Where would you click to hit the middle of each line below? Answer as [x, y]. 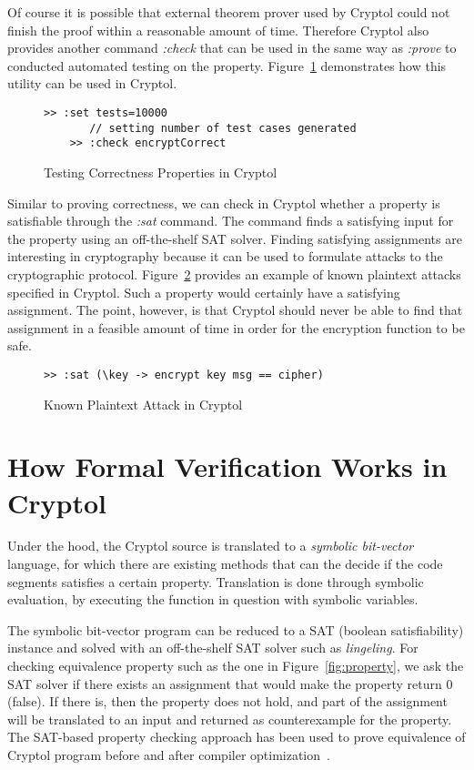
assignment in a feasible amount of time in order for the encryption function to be [236, 327]
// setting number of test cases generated [223, 128]
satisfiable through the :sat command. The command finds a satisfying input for [231, 221]
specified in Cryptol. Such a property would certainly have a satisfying [204, 292]
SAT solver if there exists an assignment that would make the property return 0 [230, 683]
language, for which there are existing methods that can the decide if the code [225, 564]
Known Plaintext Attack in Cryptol [143, 404]
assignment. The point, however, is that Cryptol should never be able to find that [235, 310]
